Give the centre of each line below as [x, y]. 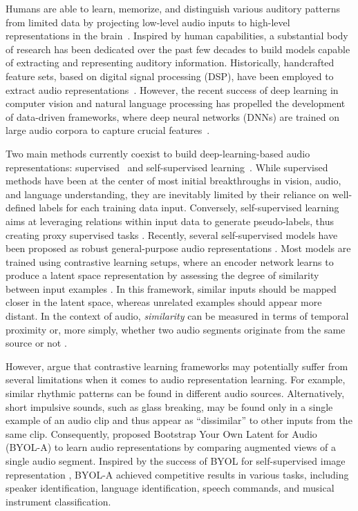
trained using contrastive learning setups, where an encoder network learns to [170, 261]
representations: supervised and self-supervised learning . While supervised [167, 167]
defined [21, 208]
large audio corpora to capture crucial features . [108, 130]
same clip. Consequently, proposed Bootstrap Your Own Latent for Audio [161, 433]
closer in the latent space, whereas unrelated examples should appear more [164, 302]
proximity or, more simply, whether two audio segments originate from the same [176, 329]
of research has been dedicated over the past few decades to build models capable [178, 49]
